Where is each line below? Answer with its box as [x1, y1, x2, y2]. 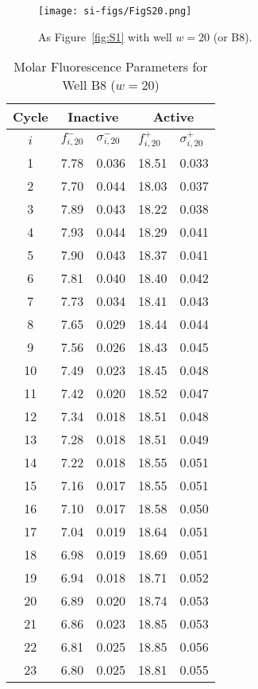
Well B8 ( [62, 75, 116, 95]
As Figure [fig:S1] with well [38, 28, 172, 45]
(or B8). [213, 28, 252, 45]
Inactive [67, 107, 119, 126]
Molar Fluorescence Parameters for [13, 57, 208, 76]
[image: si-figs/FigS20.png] [38, 6, 192, 17]
